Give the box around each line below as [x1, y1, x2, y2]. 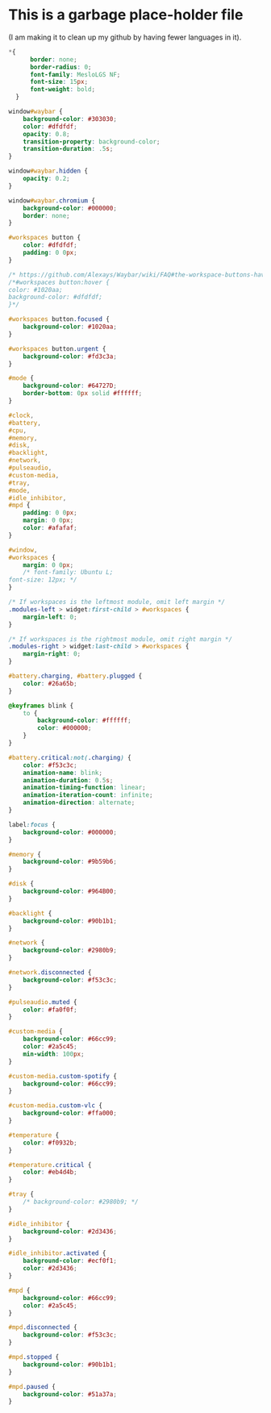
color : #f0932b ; [23, 1139, 78, 1147]
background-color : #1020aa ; [23, 323, 117, 331]
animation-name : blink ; [23, 769, 103, 777]
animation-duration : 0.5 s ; [23, 776, 114, 784]
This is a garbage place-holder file [8, 6, 244, 24]
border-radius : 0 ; [29, 63, 92, 71]
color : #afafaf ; [23, 524, 78, 532]
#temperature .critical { [8, 1161, 92, 1169]
